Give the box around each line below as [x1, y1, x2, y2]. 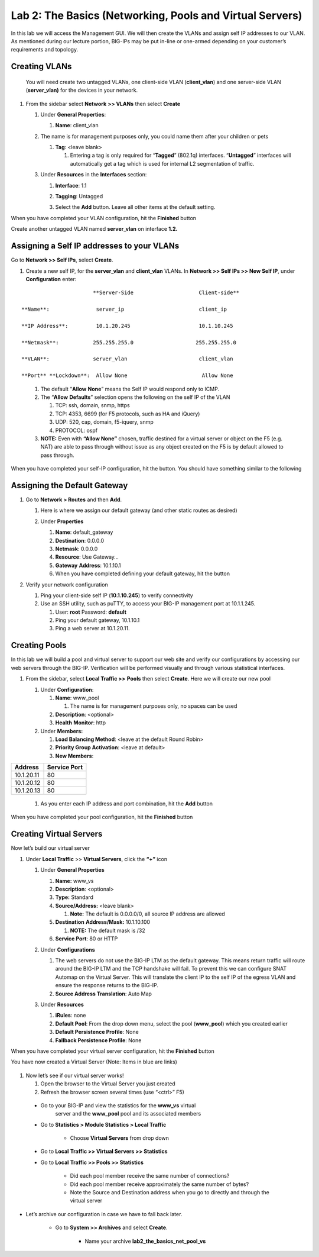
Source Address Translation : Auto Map [55, 990, 152, 997]
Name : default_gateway [55, 528, 113, 536]
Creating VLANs [11, 62, 72, 72]
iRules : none [55, 1012, 86, 1019]
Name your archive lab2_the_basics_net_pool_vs [84, 1237, 206, 1245]
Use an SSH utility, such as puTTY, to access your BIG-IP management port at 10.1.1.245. [40, 600, 256, 607]
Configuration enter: [25, 275, 77, 282]
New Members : [55, 752, 94, 759]
